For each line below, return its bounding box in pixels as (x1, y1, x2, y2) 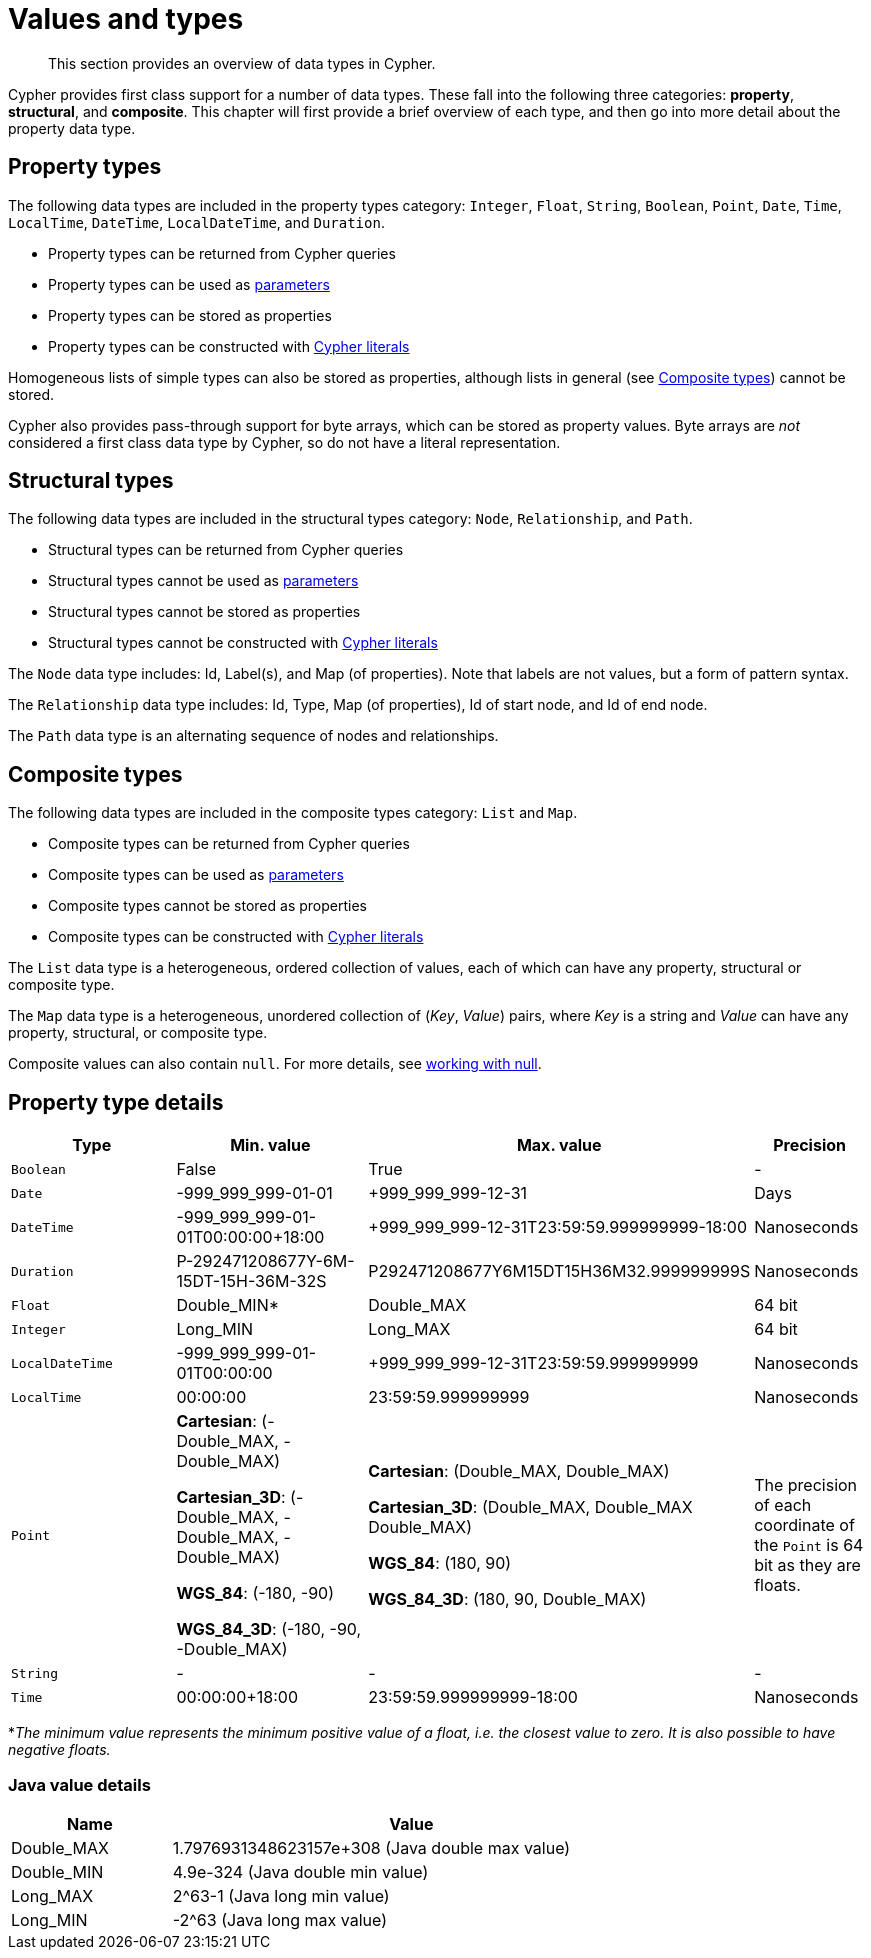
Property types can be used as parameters (48, 275, 330, 293)
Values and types (8, 2, 244, 36)
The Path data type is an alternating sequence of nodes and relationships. (8, 727, 499, 745)
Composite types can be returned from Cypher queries (48, 835, 410, 853)
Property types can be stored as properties (48, 306, 332, 324)
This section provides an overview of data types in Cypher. (48, 54, 436, 72)
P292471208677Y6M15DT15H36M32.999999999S (368, 1261, 751, 1282)
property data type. (8, 119, 136, 137)
